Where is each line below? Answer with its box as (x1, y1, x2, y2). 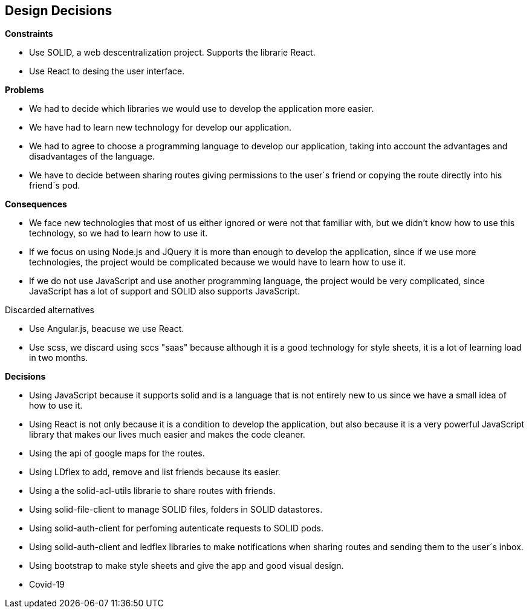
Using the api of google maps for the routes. (29, 448, 205, 459)
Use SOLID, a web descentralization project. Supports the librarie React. (29, 47, 316, 58)
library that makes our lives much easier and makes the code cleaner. (29, 429, 305, 440)
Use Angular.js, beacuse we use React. (29, 323, 184, 334)
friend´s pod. (29, 180, 80, 191)
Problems (5, 85, 44, 96)
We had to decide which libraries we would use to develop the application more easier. (29, 103, 374, 114)
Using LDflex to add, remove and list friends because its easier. (29, 467, 281, 478)
